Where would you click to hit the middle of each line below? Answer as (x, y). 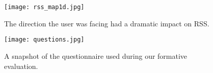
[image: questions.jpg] (44, 40)
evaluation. (21, 66)
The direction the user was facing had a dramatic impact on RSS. (107, 23)
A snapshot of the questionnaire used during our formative (96, 56)
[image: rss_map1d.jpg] (44, 7)
